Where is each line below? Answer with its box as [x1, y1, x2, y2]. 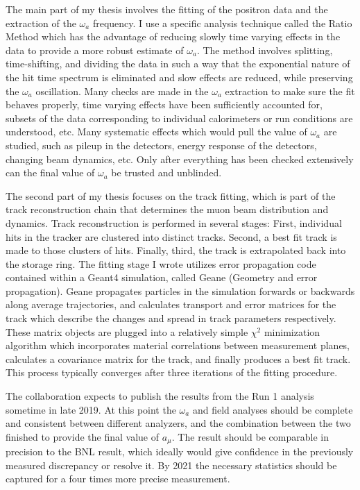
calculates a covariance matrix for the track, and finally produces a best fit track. [6, 351, 351, 366]
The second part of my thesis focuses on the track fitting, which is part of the [6, 188, 336, 203]
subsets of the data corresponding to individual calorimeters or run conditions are [6, 110, 353, 125]
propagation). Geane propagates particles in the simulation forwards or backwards [6, 283, 355, 298]
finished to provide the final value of [6, 429, 160, 443]
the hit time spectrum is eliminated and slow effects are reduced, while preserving [6, 69, 353, 84]
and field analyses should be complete [192, 402, 353, 416]
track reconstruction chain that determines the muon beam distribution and [6, 202, 329, 217]
